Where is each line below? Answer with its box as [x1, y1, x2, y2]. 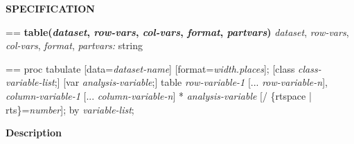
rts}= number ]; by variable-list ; [6, 102, 134, 116]
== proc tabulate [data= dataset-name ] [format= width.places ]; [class [6, 61, 295, 75]
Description [6, 125, 62, 140]
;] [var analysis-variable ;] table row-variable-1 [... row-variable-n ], [54, 75, 328, 89]
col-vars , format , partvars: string [6, 38, 143, 53]
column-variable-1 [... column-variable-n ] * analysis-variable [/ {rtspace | [6, 88, 312, 102]
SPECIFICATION [6, 1, 95, 15]
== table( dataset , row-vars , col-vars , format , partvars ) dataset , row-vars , [6, 24, 349, 39]
